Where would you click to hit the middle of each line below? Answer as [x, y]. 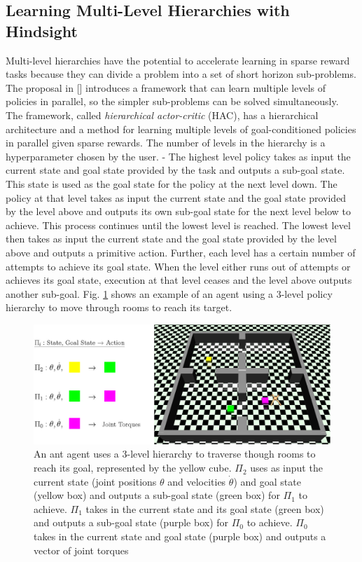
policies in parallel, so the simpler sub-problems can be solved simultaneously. [172, 101]
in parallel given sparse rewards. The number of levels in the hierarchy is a [166, 143]
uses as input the [286, 468]
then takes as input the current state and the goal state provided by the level [171, 239]
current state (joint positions [95, 481]
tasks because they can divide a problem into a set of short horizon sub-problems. [181, 74]
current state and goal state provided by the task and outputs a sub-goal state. [175, 170]
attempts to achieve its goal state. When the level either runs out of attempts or [178, 266]
